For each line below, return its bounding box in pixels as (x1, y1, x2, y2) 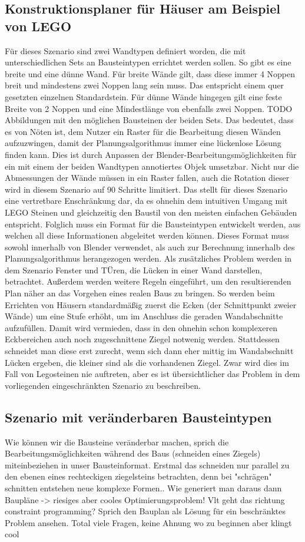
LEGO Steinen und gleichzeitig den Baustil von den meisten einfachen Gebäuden (5, 206, 297, 218)
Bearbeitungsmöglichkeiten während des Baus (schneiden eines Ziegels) (5, 447, 261, 460)
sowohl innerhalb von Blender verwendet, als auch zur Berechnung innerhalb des (5, 240, 295, 253)
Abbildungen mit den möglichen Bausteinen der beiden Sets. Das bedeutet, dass (5, 114, 294, 126)
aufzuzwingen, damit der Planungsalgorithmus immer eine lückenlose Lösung (5, 137, 281, 149)
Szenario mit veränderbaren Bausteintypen (5, 408, 272, 426)
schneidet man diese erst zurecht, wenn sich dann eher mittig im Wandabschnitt (5, 345, 294, 357)
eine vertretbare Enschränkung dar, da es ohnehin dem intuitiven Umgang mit (5, 194, 288, 207)
